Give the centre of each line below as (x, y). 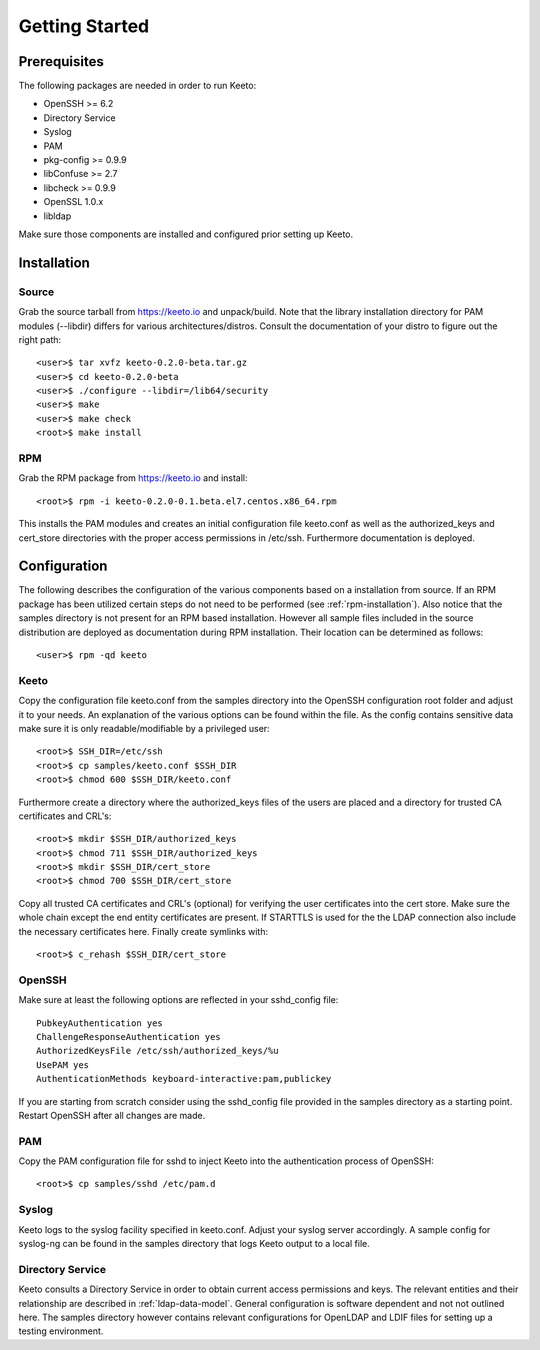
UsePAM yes (63, 1064)
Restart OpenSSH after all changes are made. (112, 1115)
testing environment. (61, 1331)
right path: (40, 339)
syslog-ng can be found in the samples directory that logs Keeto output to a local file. (194, 1243)
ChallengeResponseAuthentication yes (129, 1036)
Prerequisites (61, 61)
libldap (57, 216)
